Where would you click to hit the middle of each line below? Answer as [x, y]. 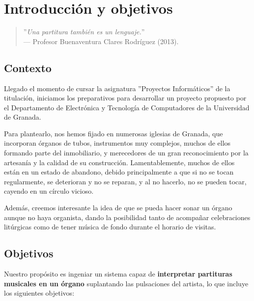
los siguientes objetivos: [39, 293]
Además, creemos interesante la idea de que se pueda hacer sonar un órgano [118, 208]
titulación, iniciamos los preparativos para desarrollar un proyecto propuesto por [125, 98]
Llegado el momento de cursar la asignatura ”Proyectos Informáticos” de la [117, 88]
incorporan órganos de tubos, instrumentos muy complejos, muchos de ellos [117, 143]
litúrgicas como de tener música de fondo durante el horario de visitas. [110, 227]
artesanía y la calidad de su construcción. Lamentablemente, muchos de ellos [119, 162]
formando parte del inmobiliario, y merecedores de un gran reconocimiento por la [126, 153]
